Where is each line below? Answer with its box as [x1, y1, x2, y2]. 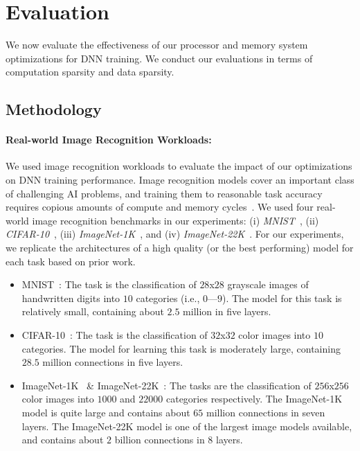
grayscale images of [227, 277, 309, 292]
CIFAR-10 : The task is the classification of [21, 328, 208, 342]
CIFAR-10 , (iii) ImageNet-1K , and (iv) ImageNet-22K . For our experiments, [6, 227, 344, 241]
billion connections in [114, 432, 205, 447]
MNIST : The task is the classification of [21, 277, 197, 292]
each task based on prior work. [6, 254, 136, 268]
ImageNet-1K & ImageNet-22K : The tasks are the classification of [21, 378, 312, 392]
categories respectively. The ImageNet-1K [165, 391, 343, 406]
